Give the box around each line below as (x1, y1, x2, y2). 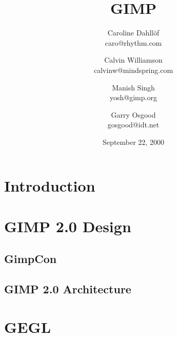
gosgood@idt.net (107, 119, 160, 130)
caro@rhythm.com (105, 37, 162, 48)
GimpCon (4, 251, 57, 267)
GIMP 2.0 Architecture (4, 281, 131, 297)
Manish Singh (112, 82, 155, 92)
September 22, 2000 (103, 136, 164, 147)
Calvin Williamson (104, 54, 163, 65)
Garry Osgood (111, 109, 156, 120)
